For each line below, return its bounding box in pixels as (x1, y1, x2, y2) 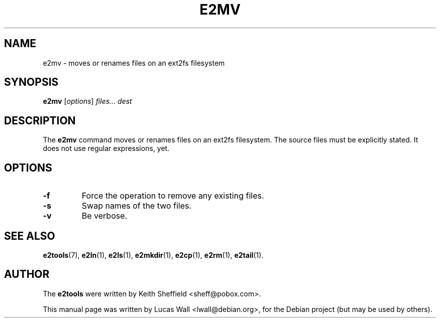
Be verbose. (81, 211, 128, 221)
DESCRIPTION (4, 114, 76, 127)
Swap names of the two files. (81, 201, 192, 211)
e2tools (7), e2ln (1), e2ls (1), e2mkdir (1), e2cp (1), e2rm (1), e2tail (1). (43, 250, 264, 259)
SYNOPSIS (4, 76, 59, 89)
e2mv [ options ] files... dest (43, 97, 132, 106)
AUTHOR (4, 268, 50, 281)
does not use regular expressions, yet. (43, 144, 170, 153)
